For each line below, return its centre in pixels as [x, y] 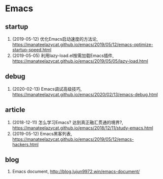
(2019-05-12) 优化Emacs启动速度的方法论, [55, 39]
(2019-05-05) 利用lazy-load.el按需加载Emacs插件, [63, 55]
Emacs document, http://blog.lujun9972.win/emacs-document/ [76, 172]
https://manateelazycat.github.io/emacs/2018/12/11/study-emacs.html [83, 128]
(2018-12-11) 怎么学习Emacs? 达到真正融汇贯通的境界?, [68, 122]
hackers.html [25, 144]
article [15, 110]
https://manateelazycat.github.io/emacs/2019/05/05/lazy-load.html [80, 61]
